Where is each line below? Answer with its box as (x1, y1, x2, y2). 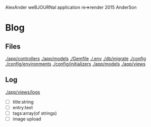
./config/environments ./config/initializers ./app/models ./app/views (5, 61, 145, 67)
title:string (12, 99, 34, 105)
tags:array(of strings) (12, 110, 57, 116)
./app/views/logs (5, 89, 40, 95)
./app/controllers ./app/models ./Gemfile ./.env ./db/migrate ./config (5, 56, 146, 61)
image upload (12, 116, 41, 122)
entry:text (12, 104, 33, 110)
